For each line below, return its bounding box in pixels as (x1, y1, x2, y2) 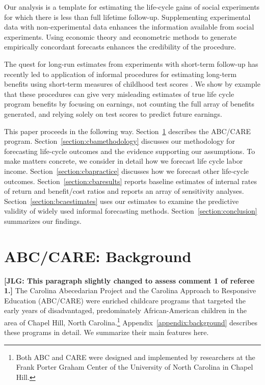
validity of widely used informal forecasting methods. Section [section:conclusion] (4, 206, 257, 216)
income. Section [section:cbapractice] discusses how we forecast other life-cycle (4, 165, 249, 176)
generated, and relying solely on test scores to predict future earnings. (4, 108, 223, 119)
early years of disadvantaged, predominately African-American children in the (4, 305, 247, 316)
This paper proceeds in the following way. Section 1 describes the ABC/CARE (4, 125, 251, 136)
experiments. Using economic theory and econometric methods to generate (4, 31, 237, 42)
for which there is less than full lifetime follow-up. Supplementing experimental (4, 11, 251, 22)
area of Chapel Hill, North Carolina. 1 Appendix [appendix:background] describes (4, 315, 258, 327)
